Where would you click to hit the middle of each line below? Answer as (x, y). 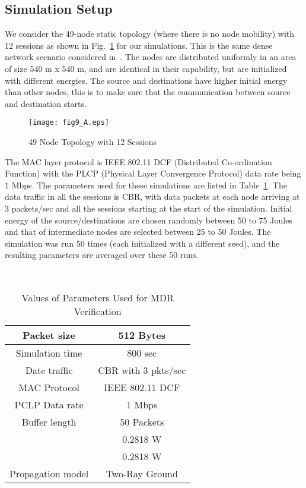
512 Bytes (142, 335)
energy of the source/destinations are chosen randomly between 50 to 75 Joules (149, 220)
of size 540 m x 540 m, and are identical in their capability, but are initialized (146, 68)
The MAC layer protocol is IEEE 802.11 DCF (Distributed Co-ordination (138, 161)
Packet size (49, 335)
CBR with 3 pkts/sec (142, 370)
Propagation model (49, 473)
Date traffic (49, 370)
